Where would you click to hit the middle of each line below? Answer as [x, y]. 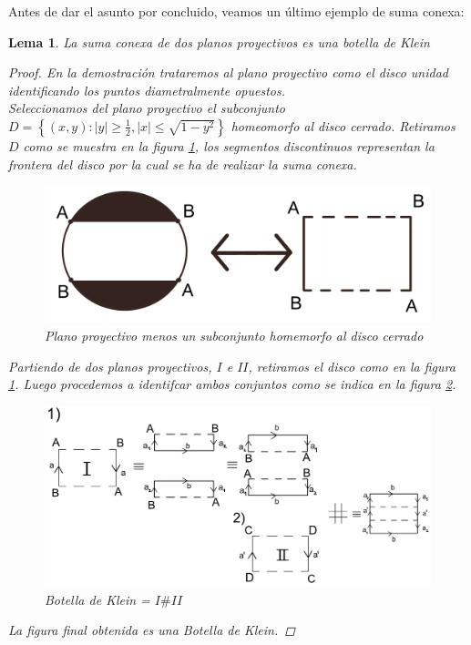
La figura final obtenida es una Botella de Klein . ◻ [152, 630]
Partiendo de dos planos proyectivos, [110, 366]
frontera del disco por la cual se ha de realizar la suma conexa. [183, 164]
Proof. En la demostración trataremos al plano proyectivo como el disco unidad [228, 72]
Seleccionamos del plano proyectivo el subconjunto [147, 108]
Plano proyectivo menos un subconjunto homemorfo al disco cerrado [234, 336]
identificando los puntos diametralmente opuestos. [147, 90]
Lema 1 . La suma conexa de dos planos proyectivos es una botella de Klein [219, 41]
